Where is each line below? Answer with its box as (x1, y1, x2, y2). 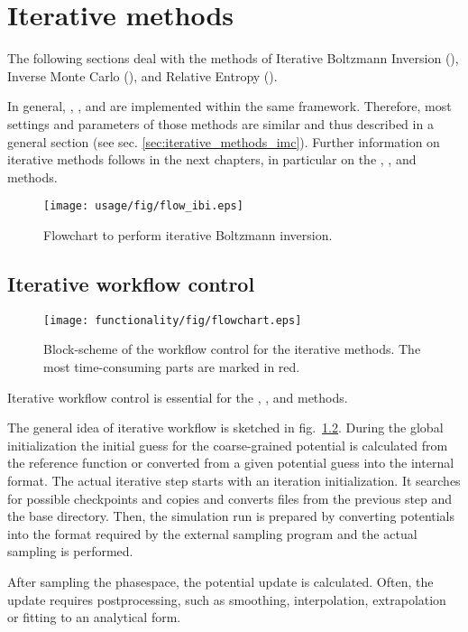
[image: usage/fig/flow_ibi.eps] (43, 200, 243, 213)
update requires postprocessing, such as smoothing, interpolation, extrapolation (7, 590, 446, 609)
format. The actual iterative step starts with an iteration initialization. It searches (7, 470, 461, 489)
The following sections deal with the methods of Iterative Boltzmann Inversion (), (7, 49, 459, 68)
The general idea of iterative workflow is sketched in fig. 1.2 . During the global (7, 418, 444, 437)
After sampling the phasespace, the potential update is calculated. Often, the (7, 572, 434, 590)
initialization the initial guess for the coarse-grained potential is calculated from (7, 435, 448, 454)
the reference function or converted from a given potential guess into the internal (7, 453, 454, 472)
